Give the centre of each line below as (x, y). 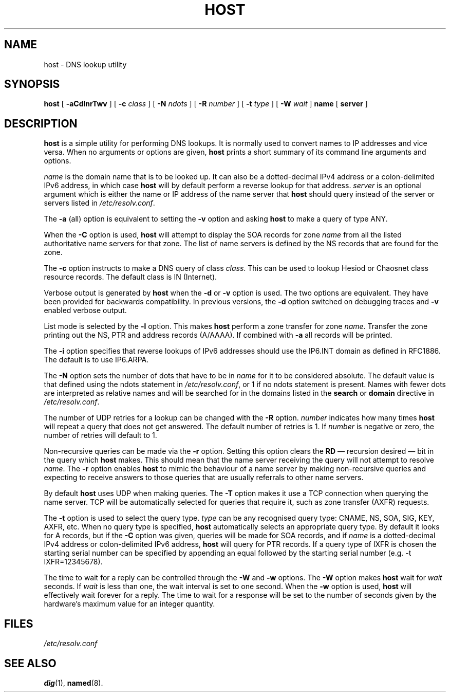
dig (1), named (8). (73, 683)
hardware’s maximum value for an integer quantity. (129, 604)
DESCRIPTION (41, 123)
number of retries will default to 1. (100, 435)
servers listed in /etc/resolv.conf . (99, 203)
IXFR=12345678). (73, 562)
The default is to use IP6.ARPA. (96, 360)
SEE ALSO (30, 663)
